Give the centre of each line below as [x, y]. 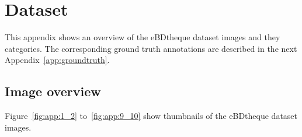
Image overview [53, 91]
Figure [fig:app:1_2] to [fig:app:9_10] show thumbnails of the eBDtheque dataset [151, 116]
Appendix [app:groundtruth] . [57, 60]
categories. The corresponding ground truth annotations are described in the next [151, 48]
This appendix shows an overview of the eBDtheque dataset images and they [143, 37]
